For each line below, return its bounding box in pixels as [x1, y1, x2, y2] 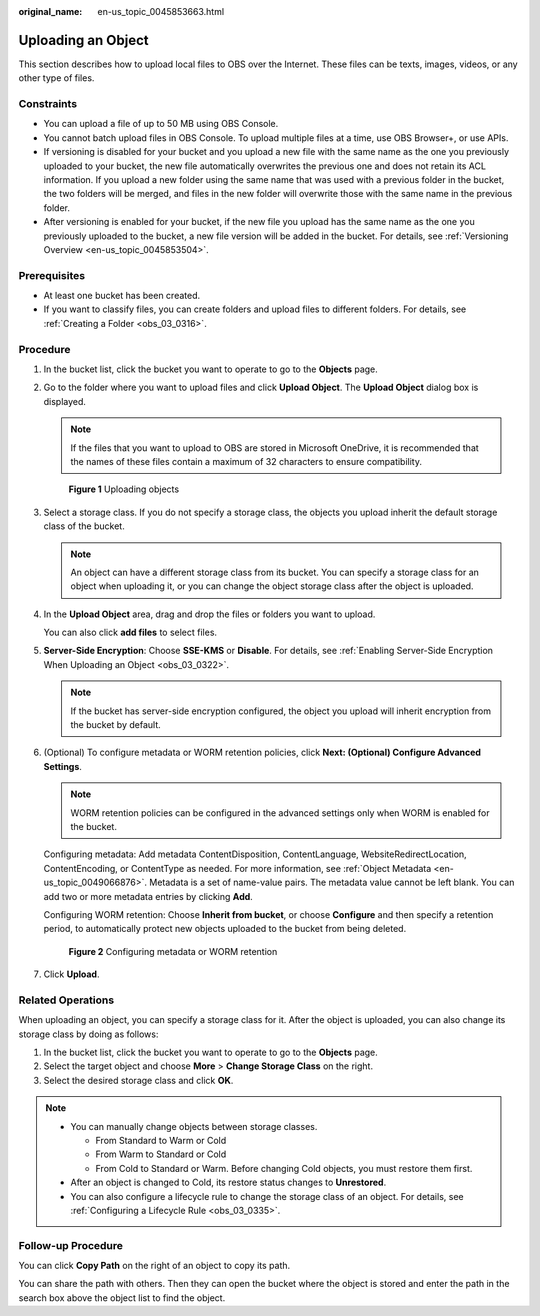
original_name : [18, 6, 83, 17]
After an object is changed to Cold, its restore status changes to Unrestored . [70, 1176, 387, 1189]
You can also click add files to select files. [43, 626, 218, 639]
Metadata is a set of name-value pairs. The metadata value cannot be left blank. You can [148, 876, 515, 889]
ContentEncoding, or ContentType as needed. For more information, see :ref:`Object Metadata [43, 862, 432, 874]
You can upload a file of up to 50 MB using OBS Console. [43, 118, 279, 130]
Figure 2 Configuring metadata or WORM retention [68, 945, 278, 957]
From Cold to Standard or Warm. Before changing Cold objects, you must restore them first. [95, 1162, 473, 1174]
